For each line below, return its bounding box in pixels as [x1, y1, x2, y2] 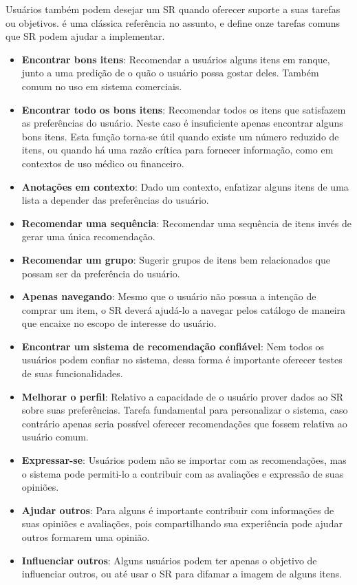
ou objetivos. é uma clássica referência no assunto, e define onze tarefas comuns [6, 15, 340, 30]
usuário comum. [21, 429, 89, 444]
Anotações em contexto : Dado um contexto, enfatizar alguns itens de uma [21, 179, 349, 193]
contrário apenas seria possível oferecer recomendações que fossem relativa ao [21, 416, 347, 430]
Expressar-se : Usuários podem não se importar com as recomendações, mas [21, 453, 347, 467]
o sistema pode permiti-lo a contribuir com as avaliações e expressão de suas [21, 466, 344, 480]
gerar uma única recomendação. [21, 229, 155, 244]
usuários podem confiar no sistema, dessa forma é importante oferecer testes [21, 352, 343, 367]
